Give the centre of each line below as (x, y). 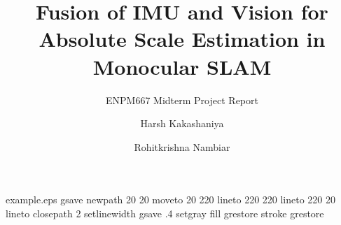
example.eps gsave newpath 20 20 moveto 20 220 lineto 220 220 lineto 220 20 (171, 199)
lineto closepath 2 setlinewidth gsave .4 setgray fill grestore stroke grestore (165, 213)
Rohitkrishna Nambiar (182, 146)
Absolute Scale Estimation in (182, 39)
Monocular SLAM (182, 66)
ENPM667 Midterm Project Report (182, 100)
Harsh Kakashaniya (182, 123)
